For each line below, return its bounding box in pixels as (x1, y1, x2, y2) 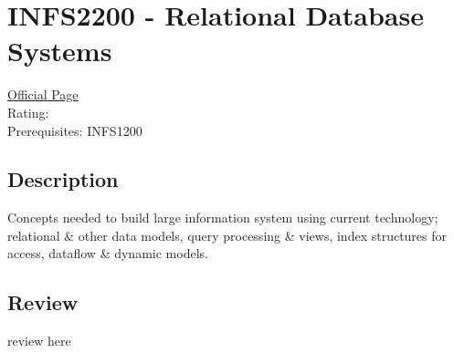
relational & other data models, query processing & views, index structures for (7, 225, 448, 244)
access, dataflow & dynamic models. (7, 244, 208, 263)
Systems (7, 32, 112, 69)
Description (7, 165, 119, 193)
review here (7, 331, 71, 350)
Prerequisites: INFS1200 (7, 120, 143, 140)
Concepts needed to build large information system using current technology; (7, 208, 438, 227)
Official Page (7, 85, 79, 104)
